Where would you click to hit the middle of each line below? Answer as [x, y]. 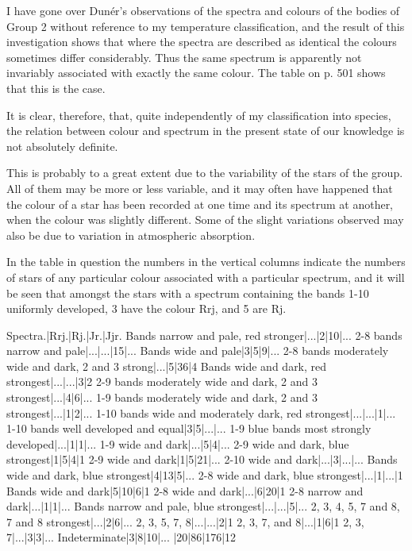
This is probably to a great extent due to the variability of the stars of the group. [205, 173]
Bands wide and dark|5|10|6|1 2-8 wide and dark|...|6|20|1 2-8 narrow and [185, 490]
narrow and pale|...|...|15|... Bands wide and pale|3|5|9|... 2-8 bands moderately [198, 351]
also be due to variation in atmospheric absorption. [131, 235]
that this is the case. [56, 88]
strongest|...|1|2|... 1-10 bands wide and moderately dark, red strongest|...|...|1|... [201, 412]
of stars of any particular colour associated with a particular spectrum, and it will [206, 277]
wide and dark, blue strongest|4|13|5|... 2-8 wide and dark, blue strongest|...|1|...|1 [205, 475]
